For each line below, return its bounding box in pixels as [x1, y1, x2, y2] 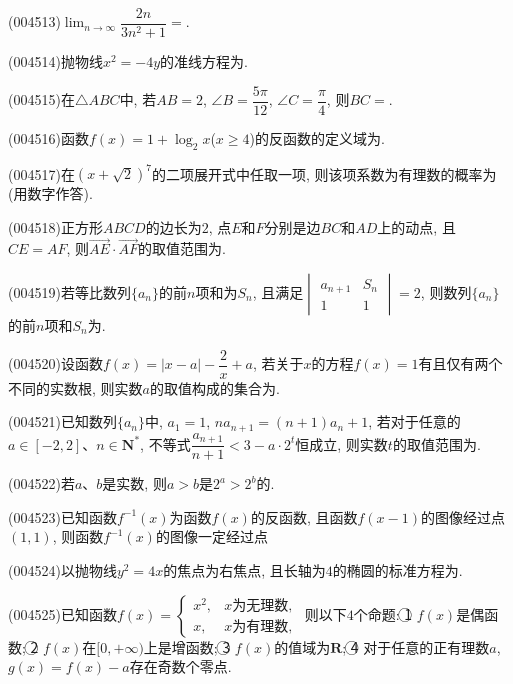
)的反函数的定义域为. [249, 127, 385, 148]
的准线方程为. [160, 51, 248, 72]
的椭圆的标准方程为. [332, 559, 463, 580]
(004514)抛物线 [8, 51, 103, 72]
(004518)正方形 [8, 216, 103, 237]
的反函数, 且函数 [250, 506, 358, 527]
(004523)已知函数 [8, 506, 117, 527]
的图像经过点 [420, 506, 505, 527]
